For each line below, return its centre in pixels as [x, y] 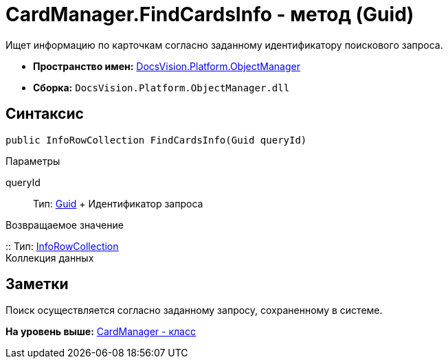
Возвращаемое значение [65, 225]
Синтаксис [45, 114]
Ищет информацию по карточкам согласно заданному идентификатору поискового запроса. [224, 45]
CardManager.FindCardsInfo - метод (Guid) [210, 14]
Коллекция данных [50, 258]
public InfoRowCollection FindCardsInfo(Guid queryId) [156, 140]
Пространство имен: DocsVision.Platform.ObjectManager [167, 66]
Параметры [33, 161]
